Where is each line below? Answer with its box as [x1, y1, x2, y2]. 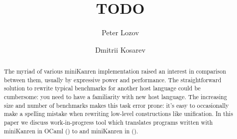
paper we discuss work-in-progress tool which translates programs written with [4, 118, 213, 127]
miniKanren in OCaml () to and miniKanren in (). [4, 126, 138, 135]
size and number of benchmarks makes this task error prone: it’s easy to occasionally [4, 101, 229, 109]
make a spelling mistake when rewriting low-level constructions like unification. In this [4, 109, 233, 118]
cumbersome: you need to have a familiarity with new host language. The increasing [4, 92, 227, 101]
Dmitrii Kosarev [95, 44, 146, 55]
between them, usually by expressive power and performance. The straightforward [4, 75, 222, 84]
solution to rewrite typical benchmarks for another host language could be [4, 84, 201, 92]
